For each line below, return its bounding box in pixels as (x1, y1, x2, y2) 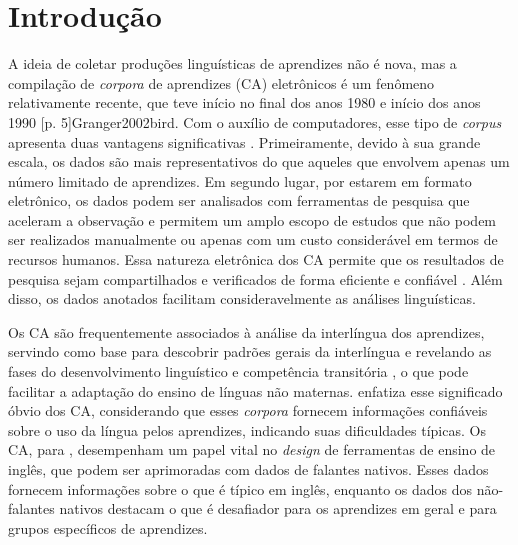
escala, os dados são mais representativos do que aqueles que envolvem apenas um (8, 151, 510, 172)
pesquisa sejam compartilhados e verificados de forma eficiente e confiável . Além (8, 268, 503, 289)
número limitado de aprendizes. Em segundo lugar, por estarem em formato (8, 170, 472, 191)
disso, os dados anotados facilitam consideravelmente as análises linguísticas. (8, 288, 476, 309)
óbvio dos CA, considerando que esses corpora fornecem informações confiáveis (8, 400, 488, 421)
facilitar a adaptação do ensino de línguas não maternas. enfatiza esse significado (8, 380, 503, 401)
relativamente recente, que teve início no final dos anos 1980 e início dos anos (8, 92, 481, 113)
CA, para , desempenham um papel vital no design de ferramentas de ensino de (8, 439, 496, 460)
